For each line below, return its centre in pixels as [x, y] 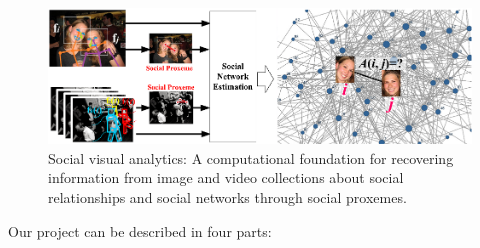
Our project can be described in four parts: [140, 230]
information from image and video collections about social [226, 177]
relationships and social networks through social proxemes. [227, 196]
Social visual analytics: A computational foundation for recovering [251, 157]
